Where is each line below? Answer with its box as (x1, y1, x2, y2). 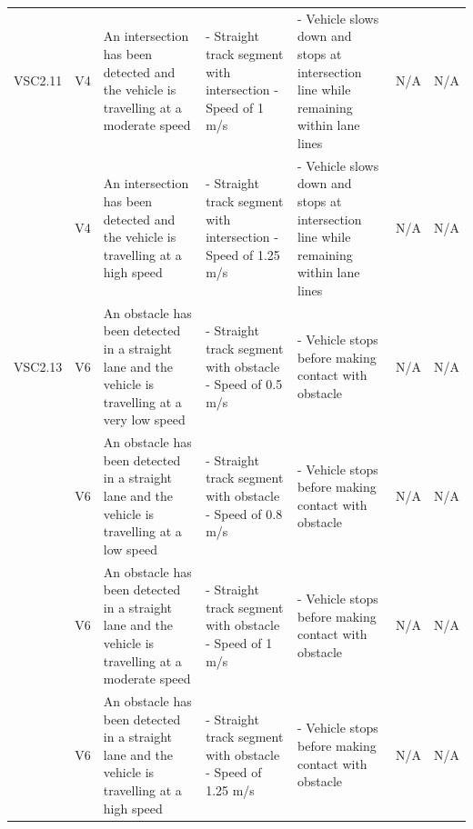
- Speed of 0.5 (206, 375, 283, 394)
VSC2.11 (14, 71, 63, 90)
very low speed (103, 410, 186, 429)
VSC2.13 (14, 356, 63, 375)
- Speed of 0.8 (206, 504, 283, 523)
